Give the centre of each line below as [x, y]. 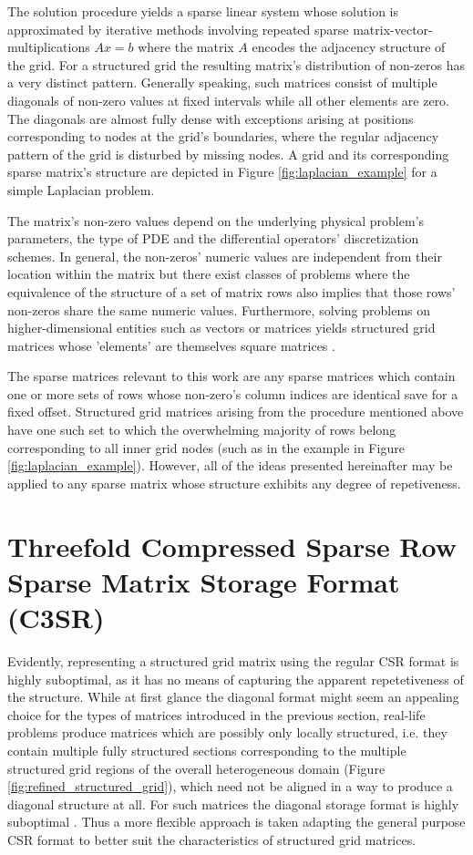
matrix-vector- [393, 29]
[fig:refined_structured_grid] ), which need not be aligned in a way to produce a [230, 786]
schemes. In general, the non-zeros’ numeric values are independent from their [225, 256]
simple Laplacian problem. [81, 189]
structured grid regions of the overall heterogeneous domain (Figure [196, 768]
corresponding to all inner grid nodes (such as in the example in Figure [206, 447]
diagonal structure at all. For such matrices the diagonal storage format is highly [233, 803]
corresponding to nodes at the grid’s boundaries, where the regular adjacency [223, 136]
